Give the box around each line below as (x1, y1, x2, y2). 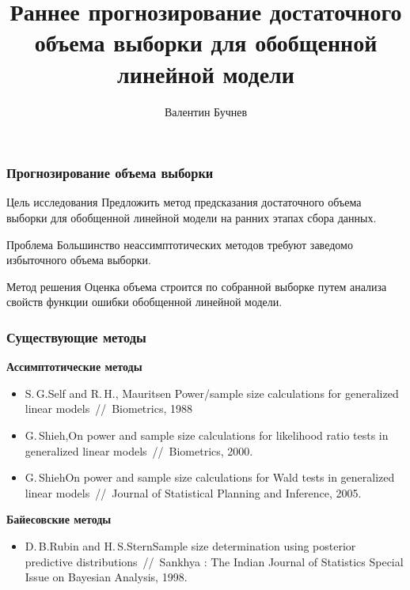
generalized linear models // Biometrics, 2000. (25, 442, 253, 459)
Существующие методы (6, 327, 146, 346)
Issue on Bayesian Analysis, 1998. (25, 569, 188, 585)
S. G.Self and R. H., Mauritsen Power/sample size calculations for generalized (25, 384, 399, 401)
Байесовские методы (6, 511, 112, 528)
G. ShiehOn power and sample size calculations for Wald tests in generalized (25, 469, 395, 486)
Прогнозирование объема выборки (6, 163, 214, 183)
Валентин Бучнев (164, 103, 248, 119)
